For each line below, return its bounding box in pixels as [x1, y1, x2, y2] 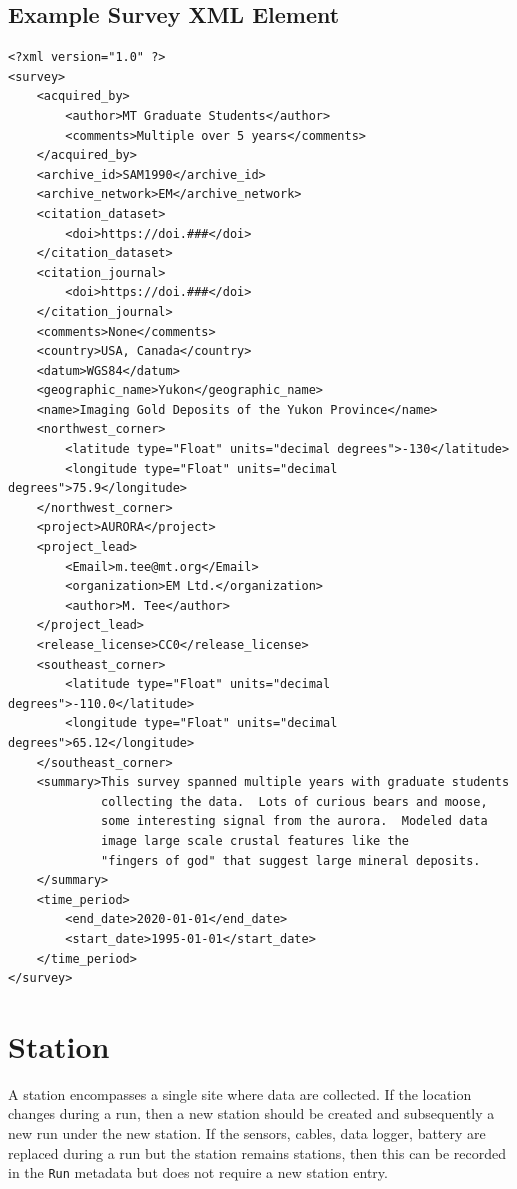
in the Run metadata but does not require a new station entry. [8, 1162, 388, 1183]
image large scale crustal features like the [101, 833, 409, 848]
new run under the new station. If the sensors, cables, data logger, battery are [8, 1123, 486, 1144]
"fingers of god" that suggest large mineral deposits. [101, 853, 481, 868]
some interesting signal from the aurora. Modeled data [101, 814, 488, 829]
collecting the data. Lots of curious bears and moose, [101, 794, 488, 809]
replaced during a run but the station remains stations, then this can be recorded [8, 1142, 507, 1163]
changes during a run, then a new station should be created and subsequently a [8, 1103, 495, 1124]
